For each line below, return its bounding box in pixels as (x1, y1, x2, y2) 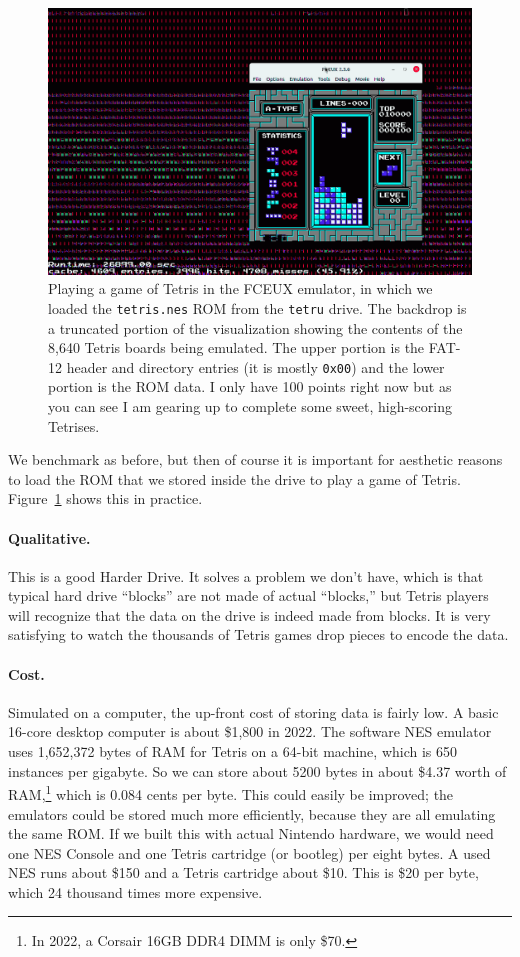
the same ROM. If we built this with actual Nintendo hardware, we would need (8, 823, 494, 844)
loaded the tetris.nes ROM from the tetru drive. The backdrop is (48, 297, 467, 318)
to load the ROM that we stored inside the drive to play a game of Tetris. (8, 468, 461, 489)
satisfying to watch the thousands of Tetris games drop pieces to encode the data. (8, 624, 509, 645)
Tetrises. (48, 415, 100, 436)
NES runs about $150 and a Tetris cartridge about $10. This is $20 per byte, (8, 862, 479, 883)
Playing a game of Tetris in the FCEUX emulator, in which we (48, 278, 433, 299)
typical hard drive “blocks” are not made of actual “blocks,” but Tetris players (8, 585, 489, 606)
